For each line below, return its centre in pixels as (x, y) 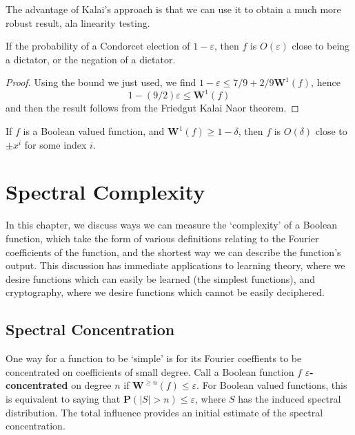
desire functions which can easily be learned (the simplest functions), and (160, 278)
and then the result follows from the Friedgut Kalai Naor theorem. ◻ (152, 108)
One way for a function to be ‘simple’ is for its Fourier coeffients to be (154, 358)
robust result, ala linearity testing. (78, 22)
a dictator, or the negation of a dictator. (91, 59)
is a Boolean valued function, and (94, 131)
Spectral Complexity (105, 192)
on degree (91, 385)
